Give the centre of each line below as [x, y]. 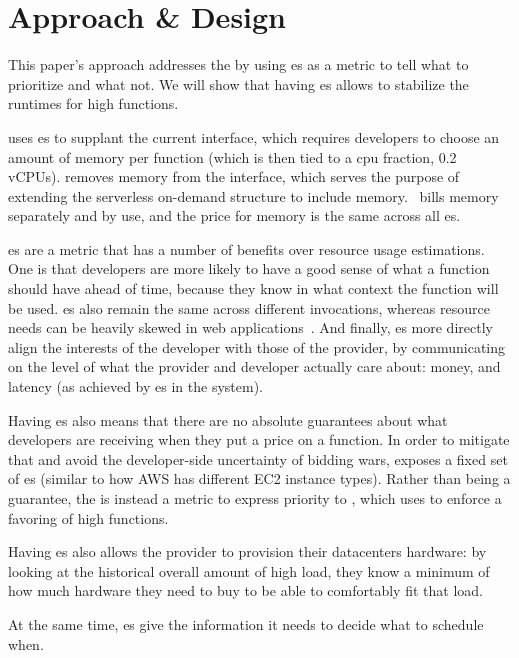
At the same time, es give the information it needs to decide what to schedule [246, 623]
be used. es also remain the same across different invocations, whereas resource [249, 307]
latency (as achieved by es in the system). [135, 386]
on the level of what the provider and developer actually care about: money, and [254, 366]
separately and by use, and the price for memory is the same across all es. [234, 215]
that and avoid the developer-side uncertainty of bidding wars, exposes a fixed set [258, 458]
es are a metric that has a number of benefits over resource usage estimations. [246, 248]
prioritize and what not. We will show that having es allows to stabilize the [238, 83]
